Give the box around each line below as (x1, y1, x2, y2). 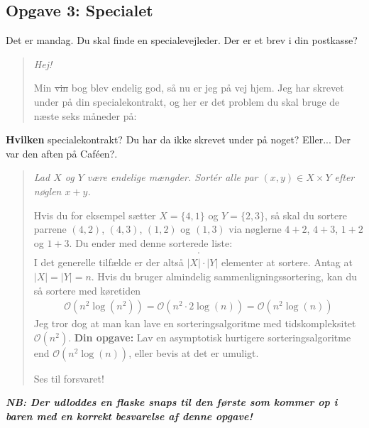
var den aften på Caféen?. (6, 146, 118, 160)
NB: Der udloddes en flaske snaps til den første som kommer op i (6, 395, 338, 410)
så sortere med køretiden (33, 282, 141, 297)
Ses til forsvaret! (33, 371, 104, 385)
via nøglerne (228, 221, 282, 236)
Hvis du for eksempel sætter (33, 207, 156, 222)
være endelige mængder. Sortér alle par (87, 170, 258, 185)
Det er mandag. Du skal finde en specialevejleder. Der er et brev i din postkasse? (6, 33, 358, 48)
